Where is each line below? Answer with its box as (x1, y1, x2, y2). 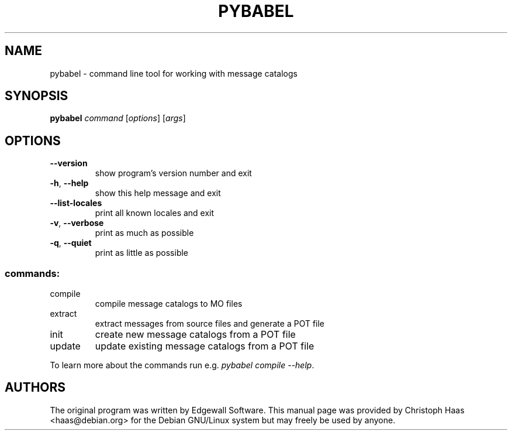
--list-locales (50, 198, 102, 208)
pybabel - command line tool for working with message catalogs (50, 68, 297, 78)
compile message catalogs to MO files (95, 299, 243, 309)
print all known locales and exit (95, 208, 215, 218)
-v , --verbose (50, 218, 104, 228)
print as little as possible (95, 248, 189, 258)
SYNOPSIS (5, 88, 68, 104)
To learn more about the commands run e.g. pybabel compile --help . (50, 360, 314, 371)
